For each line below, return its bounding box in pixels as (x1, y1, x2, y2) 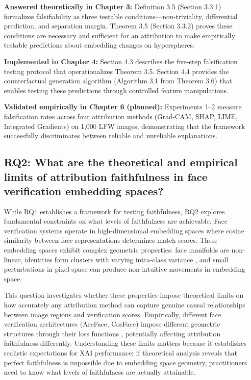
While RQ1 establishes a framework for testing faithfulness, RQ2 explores (4, 206, 225, 216)
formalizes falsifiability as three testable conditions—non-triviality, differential (4, 11, 238, 21)
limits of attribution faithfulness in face (4, 169, 208, 184)
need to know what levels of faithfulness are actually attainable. (4, 367, 196, 377)
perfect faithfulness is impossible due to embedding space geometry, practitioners (4, 357, 247, 367)
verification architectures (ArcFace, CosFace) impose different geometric (4, 319, 220, 329)
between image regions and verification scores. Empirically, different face (4, 309, 222, 319)
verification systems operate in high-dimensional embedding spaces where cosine (4, 225, 244, 235)
